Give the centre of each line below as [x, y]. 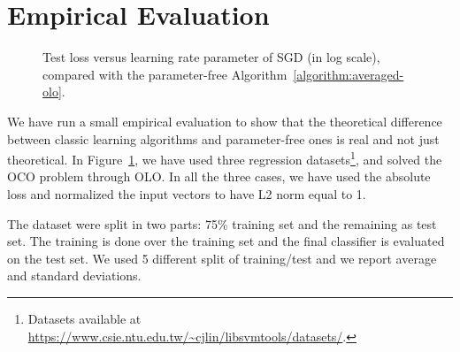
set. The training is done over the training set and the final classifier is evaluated [226, 241]
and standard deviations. [74, 275]
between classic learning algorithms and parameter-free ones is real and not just [223, 138]
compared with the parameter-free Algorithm [165, 74]
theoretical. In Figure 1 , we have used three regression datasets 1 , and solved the [225, 158]
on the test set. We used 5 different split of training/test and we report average [222, 258]
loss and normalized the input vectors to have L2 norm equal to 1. [187, 193]
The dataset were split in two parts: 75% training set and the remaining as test [222, 223]
